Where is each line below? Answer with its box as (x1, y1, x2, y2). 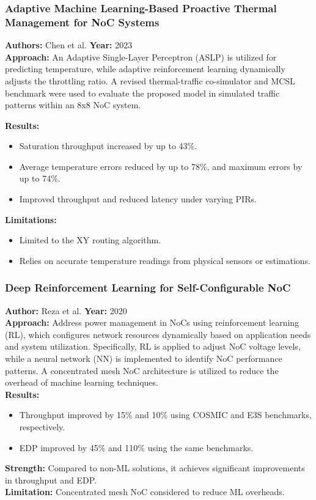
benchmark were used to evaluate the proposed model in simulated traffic (5, 86, 280, 99)
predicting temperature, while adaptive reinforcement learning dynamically (5, 62, 285, 75)
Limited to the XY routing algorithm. (19, 233, 161, 246)
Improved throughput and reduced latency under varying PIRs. (19, 193, 257, 205)
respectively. (19, 421, 65, 433)
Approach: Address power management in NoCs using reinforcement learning (5, 316, 299, 329)
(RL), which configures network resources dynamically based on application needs (5, 328, 311, 340)
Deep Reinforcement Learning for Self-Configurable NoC (5, 280, 291, 295)
